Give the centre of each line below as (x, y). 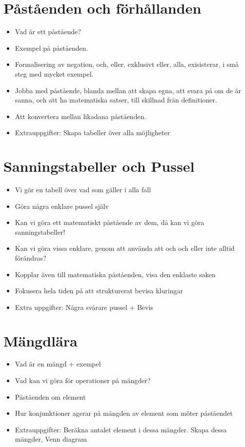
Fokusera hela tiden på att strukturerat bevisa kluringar (99, 291)
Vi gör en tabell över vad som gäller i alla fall (83, 189)
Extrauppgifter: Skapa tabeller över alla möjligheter (92, 132)
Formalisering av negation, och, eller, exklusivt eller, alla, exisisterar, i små (127, 64)
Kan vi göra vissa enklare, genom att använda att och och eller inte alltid (125, 248)
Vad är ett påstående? (48, 31)
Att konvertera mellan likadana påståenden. (81, 116)
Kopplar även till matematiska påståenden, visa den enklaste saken (115, 274)
